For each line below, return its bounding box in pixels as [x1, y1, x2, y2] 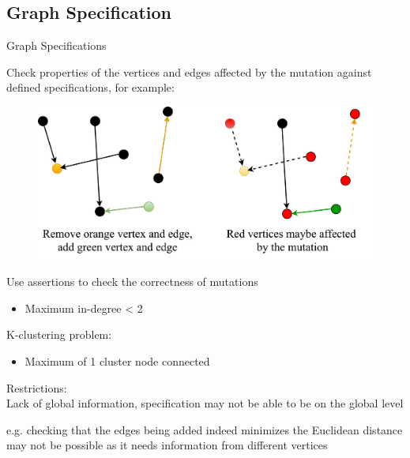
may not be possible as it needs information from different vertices [6, 437, 328, 453]
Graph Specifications [6, 37, 107, 54]
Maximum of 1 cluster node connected [24, 352, 210, 369]
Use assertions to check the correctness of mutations [6, 273, 258, 290]
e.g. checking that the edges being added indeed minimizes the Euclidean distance [6, 421, 403, 437]
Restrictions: [6, 379, 67, 396]
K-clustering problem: [6, 326, 112, 343]
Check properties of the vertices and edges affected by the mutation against [6, 63, 372, 80]
